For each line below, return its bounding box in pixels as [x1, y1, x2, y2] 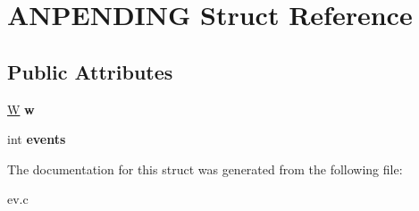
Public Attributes [7, 57, 173, 85]
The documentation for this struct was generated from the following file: [7, 159, 403, 178]
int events [7, 130, 66, 148]
